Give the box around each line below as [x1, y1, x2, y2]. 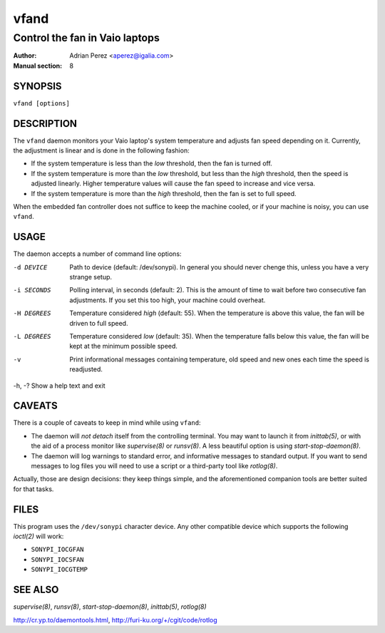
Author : [13, 51, 37, 60]
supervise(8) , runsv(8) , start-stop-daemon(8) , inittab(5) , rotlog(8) [13, 602, 207, 611]
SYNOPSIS [13, 80, 62, 92]
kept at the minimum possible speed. [69, 342, 178, 351]
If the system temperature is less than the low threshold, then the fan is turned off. [31, 159, 272, 168]
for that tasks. [13, 485, 54, 493]
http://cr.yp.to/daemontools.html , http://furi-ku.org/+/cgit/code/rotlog [13, 615, 217, 624]
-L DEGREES [13, 332, 51, 340]
